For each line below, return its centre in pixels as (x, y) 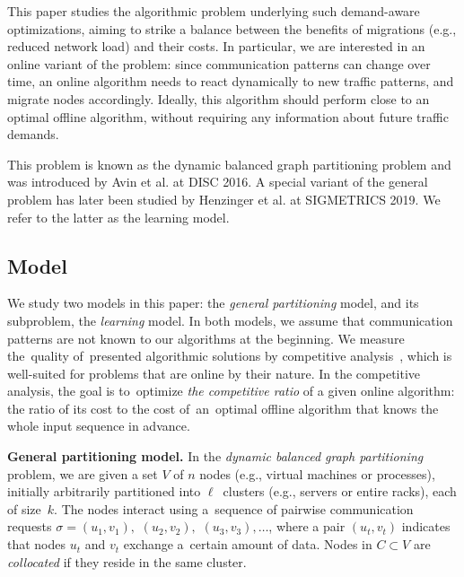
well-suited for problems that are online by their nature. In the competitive (214, 373)
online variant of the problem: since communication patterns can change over (219, 63)
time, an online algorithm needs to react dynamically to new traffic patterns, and (231, 81)
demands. (33, 134)
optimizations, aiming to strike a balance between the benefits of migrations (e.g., (232, 28)
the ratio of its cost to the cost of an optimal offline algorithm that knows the (223, 408)
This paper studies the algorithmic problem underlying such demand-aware (214, 11)
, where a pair (307, 526)
